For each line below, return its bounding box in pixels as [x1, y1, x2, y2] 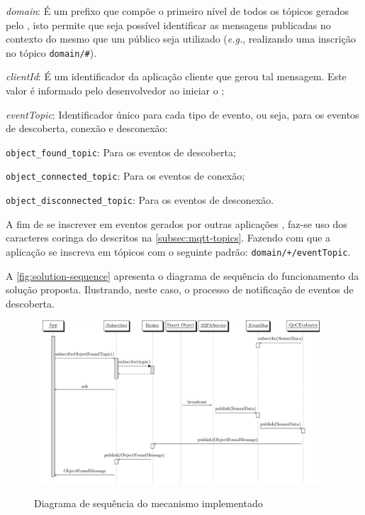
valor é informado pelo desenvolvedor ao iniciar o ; [6, 83, 225, 98]
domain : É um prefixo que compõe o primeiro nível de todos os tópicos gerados [6, 4, 349, 18]
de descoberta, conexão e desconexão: [6, 121, 168, 136]
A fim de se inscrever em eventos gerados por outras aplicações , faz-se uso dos [6, 216, 347, 231]
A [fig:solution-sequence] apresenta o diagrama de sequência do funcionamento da [6, 268, 359, 283]
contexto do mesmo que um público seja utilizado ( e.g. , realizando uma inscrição [6, 31, 356, 46]
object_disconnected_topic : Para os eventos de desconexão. [6, 193, 274, 207]
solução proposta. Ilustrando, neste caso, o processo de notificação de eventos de [6, 282, 354, 297]
